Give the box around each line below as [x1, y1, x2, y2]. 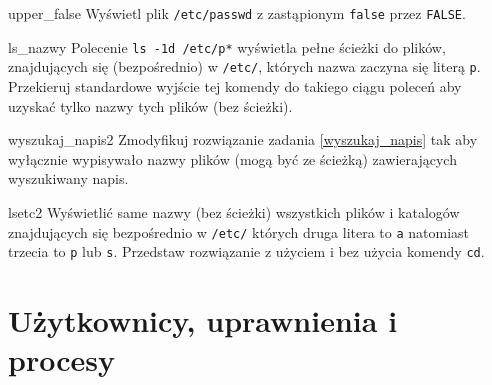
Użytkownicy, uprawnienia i [8, 300, 398, 341]
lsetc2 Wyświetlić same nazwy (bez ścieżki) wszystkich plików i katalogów [8, 201, 460, 222]
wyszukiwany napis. [8, 168, 129, 189]
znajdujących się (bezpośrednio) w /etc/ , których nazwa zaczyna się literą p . [8, 56, 481, 77]
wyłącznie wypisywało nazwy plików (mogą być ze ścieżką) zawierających [8, 148, 457, 169]
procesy [8, 339, 115, 380]
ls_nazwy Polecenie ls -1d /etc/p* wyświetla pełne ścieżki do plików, [8, 36, 446, 57]
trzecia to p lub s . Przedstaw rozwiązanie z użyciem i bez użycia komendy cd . [8, 241, 485, 262]
